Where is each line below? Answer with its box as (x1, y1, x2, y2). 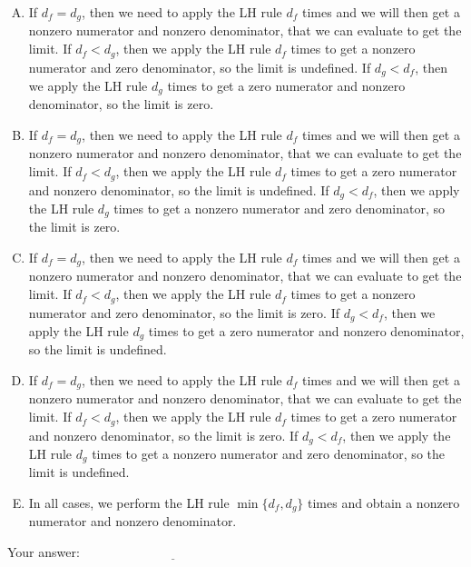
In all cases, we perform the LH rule (28, 493, 230, 512)
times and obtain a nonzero (308, 493, 460, 512)
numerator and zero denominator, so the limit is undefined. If (28, 57, 371, 76)
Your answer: (7, 542, 80, 562)
